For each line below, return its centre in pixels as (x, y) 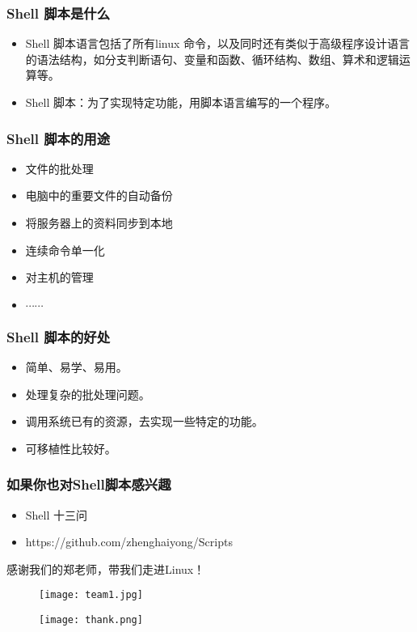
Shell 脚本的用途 (59, 138)
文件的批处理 (59, 168)
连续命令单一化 (65, 250)
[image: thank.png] (91, 620)
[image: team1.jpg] (91, 595)
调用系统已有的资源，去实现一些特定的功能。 (144, 421)
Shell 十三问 (57, 514)
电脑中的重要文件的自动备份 (99, 195)
